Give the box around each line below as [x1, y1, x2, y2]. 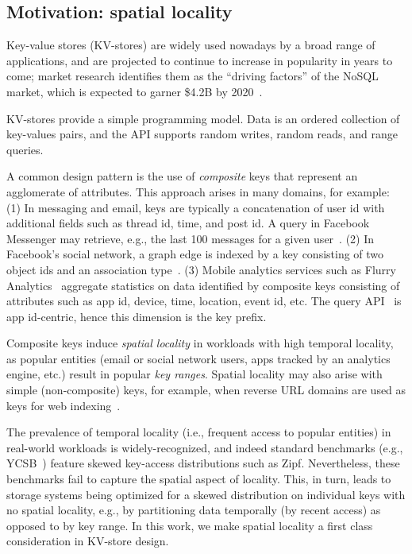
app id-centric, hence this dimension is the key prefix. [6, 308, 267, 324]
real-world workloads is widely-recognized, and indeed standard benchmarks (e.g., [6, 439, 403, 455]
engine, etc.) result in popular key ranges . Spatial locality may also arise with [6, 366, 383, 382]
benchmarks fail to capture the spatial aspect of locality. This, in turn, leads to [6, 471, 391, 487]
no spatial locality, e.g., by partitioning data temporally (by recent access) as [6, 502, 381, 518]
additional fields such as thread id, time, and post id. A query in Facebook [6, 215, 370, 231]
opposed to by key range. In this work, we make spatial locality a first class [6, 517, 373, 533]
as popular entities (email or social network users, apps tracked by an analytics [6, 350, 391, 366]
